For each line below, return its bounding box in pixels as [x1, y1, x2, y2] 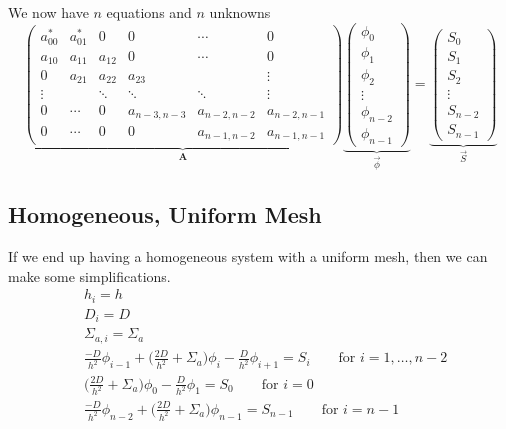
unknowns [209, 2, 271, 22]
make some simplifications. [8, 265, 171, 286]
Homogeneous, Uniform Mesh [8, 199, 322, 230]
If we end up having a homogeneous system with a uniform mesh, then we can [8, 246, 488, 267]
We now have [8, 2, 89, 22]
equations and [106, 2, 192, 22]
